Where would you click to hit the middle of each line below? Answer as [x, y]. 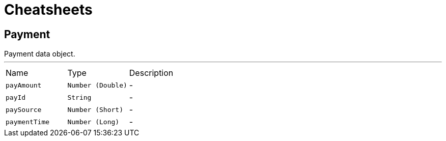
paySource [24, 109]
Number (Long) [93, 122]
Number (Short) [95, 109]
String [79, 97]
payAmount [24, 85]
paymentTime [28, 122]
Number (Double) [97, 85]
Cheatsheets [48, 10]
